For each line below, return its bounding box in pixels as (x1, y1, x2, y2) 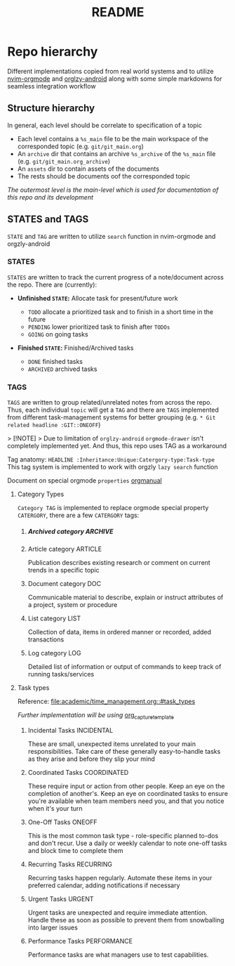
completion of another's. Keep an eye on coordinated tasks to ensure (27, 789, 228, 797)
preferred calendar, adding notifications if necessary (27, 881, 180, 889)
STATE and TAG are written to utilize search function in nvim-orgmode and (7, 232, 216, 240)
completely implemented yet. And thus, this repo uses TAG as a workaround (7, 442, 227, 450)
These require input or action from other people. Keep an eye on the (27, 781, 225, 790)
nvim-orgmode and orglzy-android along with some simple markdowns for (7, 74, 222, 83)
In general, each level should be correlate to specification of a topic (7, 121, 202, 129)
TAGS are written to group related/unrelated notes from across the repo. (7, 398, 213, 407)
